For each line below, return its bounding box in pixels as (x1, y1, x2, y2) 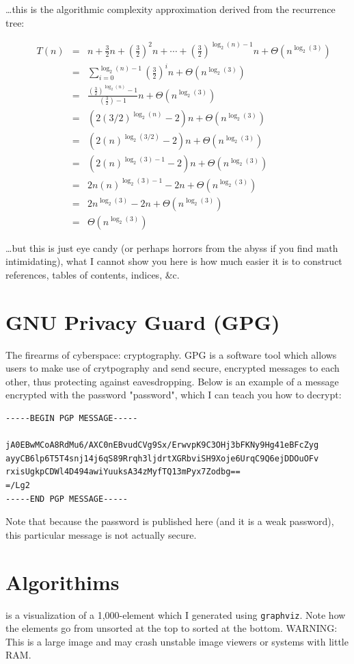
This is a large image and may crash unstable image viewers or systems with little (5, 634, 349, 648)
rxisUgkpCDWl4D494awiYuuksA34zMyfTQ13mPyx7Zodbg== (5, 467, 241, 477)
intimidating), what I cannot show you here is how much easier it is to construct (5, 254, 342, 268)
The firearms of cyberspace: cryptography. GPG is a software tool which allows (5, 347, 337, 361)
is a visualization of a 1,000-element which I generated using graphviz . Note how (5, 607, 346, 622)
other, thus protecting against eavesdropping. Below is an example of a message (5, 374, 339, 388)
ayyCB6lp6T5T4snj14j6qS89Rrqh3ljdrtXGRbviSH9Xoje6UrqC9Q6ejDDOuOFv (5, 453, 319, 463)
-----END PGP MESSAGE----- (5, 494, 128, 504)
